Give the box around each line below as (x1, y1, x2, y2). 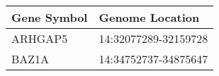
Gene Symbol (11, 9, 88, 25)
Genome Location (99, 9, 200, 25)
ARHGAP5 (11, 30, 68, 46)
